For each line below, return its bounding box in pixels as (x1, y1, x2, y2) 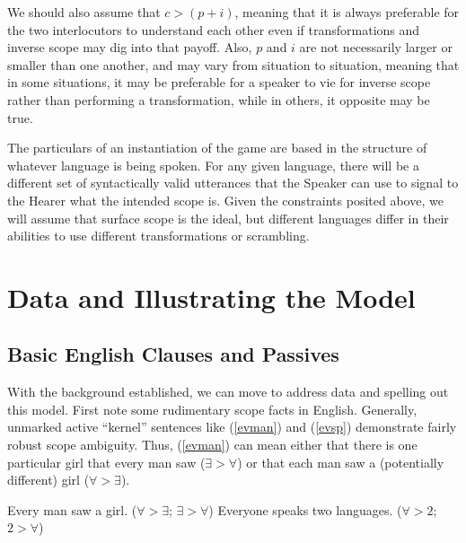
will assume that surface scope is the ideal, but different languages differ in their (7, 208, 449, 227)
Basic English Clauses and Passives (7, 340, 339, 368)
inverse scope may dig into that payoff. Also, (7, 38, 252, 57)
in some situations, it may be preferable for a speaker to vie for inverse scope (7, 73, 431, 92)
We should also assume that (7, 3, 161, 21)
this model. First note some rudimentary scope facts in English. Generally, (7, 399, 418, 418)
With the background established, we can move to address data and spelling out (7, 382, 449, 401)
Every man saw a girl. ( (7, 500, 137, 519)
